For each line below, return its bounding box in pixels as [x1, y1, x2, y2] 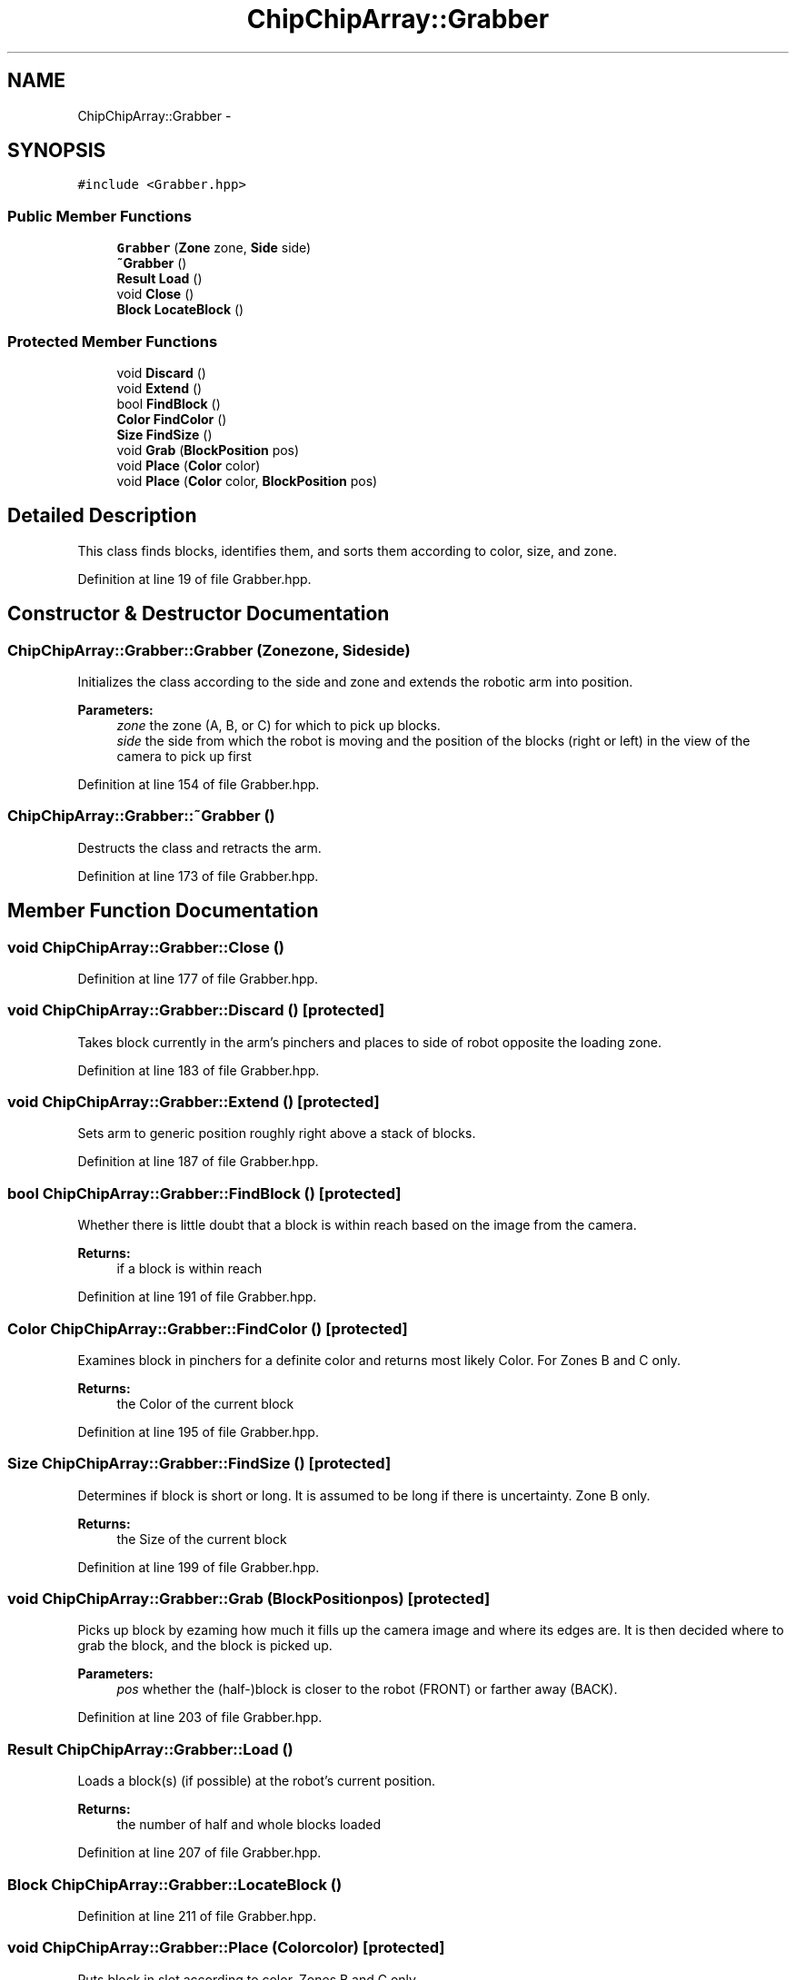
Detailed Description [7, 504, 197, 528]
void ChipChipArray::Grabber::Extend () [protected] [7, 1093, 380, 1112]
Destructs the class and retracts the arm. [77, 839, 322, 856]
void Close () [116, 286, 194, 302]
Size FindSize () [116, 426, 213, 442]
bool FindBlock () [116, 395, 221, 411]
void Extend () [116, 380, 203, 396]
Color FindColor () [116, 411, 227, 427]
